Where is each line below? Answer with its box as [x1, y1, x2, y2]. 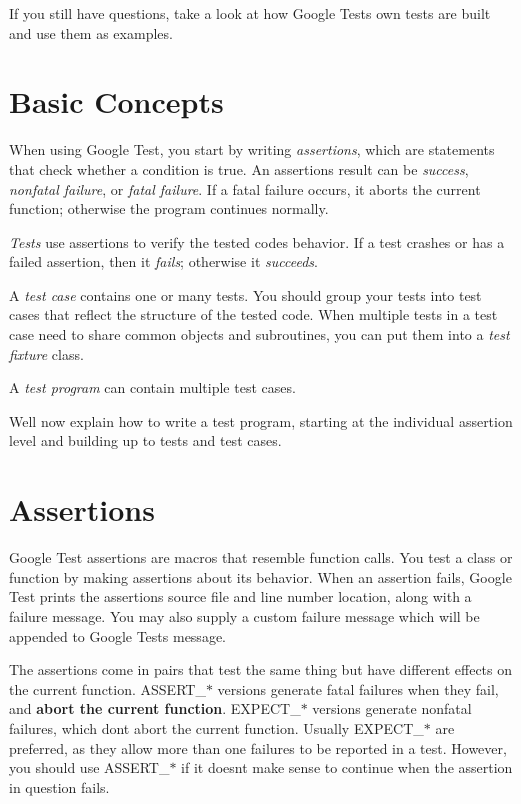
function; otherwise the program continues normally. [9, 198, 329, 219]
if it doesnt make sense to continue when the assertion [181, 757, 513, 778]
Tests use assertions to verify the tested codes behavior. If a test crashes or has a [9, 231, 505, 252]
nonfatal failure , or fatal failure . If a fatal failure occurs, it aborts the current [9, 178, 481, 199]
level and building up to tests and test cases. [9, 430, 282, 451]
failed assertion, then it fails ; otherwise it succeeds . [9, 251, 318, 272]
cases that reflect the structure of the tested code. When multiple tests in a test [9, 304, 498, 325]
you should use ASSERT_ [9, 757, 170, 778]
